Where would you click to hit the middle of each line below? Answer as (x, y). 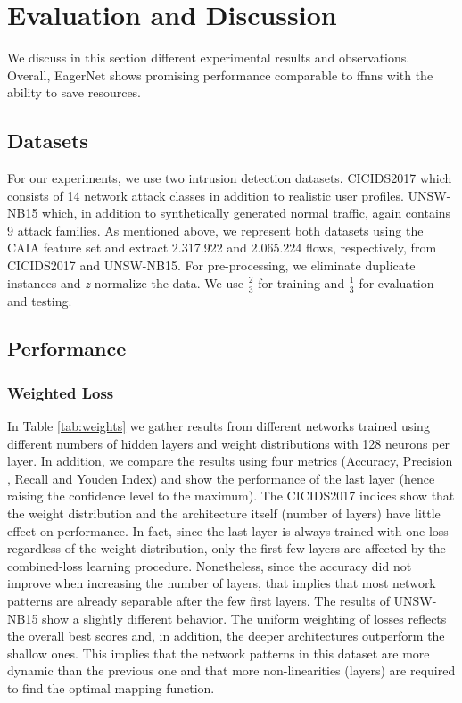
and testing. (40, 300)
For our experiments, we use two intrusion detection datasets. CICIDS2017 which (230, 178)
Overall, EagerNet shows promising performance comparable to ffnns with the (220, 74)
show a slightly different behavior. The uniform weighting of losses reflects (244, 618)
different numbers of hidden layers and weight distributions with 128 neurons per (229, 443)
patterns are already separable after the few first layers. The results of (198, 601)
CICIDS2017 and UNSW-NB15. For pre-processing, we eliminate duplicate (211, 265)
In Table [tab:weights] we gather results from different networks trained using (219, 426)
